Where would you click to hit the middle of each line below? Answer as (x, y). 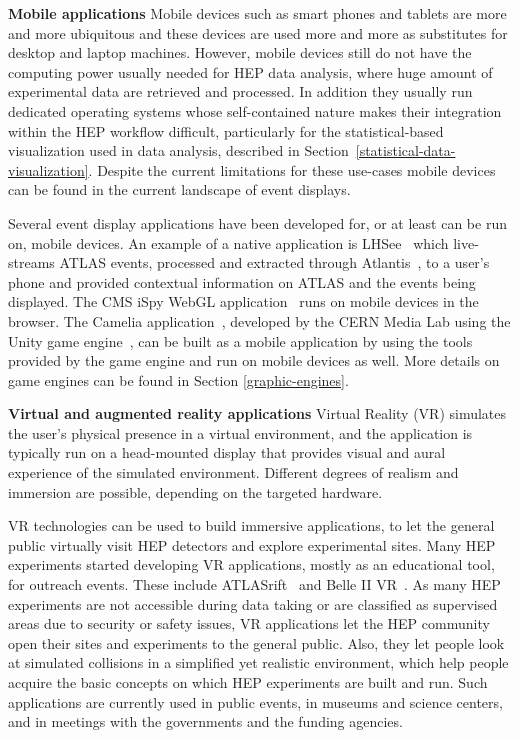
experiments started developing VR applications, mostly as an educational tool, (251, 564)
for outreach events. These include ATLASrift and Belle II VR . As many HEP (254, 584)
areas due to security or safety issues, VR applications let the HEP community (249, 623)
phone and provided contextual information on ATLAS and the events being (242, 281)
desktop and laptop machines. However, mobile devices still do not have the (240, 52)
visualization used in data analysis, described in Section (178, 150)
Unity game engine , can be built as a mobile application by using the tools (240, 340)
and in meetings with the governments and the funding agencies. (205, 721)
